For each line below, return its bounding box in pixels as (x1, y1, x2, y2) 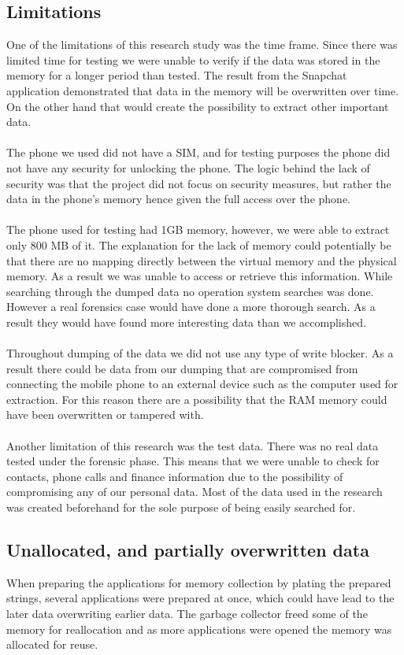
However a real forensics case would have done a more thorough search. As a (6, 298, 376, 315)
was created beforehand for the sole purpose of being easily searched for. (6, 499, 356, 516)
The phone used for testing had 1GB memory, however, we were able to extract (6, 221, 390, 238)
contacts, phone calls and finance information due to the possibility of (6, 468, 343, 484)
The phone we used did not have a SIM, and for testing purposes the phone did (6, 144, 391, 161)
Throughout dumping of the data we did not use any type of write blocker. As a (6, 345, 394, 361)
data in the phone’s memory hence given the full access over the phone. (6, 191, 350, 207)
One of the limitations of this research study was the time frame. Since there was (6, 36, 398, 53)
